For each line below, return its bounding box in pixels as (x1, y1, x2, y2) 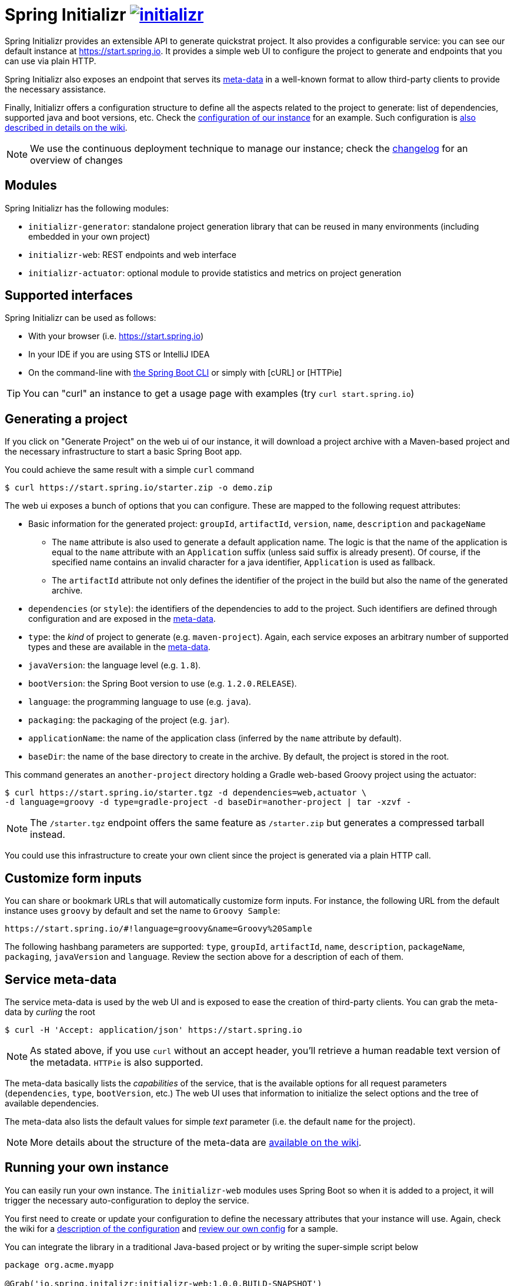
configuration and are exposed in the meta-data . (28, 614, 216, 624)
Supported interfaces (5, 288, 133, 303)
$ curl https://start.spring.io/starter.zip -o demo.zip (5, 483, 273, 493)
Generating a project (5, 411, 128, 426)
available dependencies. (5, 1098, 99, 1108)
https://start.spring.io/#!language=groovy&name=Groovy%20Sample (5, 924, 312, 934)
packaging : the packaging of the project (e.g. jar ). (28, 715, 230, 725)
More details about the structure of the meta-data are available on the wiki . (30, 1136, 362, 1148)
